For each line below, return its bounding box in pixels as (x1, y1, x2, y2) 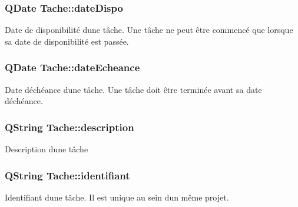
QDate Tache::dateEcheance (5, 60, 140, 75)
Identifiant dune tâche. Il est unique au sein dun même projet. (5, 191, 229, 203)
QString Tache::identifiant (5, 168, 130, 182)
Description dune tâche (5, 143, 88, 155)
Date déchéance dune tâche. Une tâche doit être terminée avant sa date (5, 83, 262, 95)
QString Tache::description (5, 119, 134, 134)
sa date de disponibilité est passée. (5, 35, 129, 47)
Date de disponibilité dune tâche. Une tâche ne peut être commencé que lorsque (5, 24, 293, 36)
